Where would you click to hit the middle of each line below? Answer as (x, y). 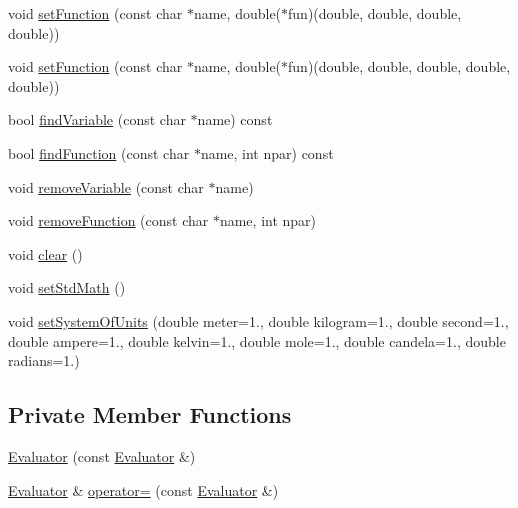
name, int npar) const (267, 152)
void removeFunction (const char (108, 220)
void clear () (45, 253)
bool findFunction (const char (99, 152)
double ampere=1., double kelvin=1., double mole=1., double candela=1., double (257, 340)
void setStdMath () (67, 287)
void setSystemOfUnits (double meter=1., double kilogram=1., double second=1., (258, 320)
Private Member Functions (150, 414)
